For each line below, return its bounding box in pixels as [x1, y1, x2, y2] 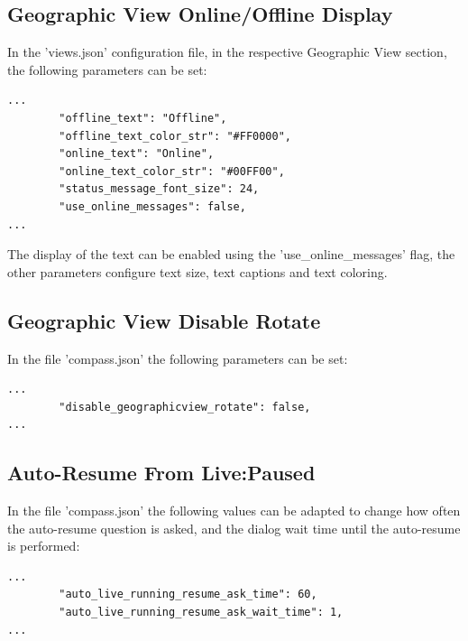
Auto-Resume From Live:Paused [7, 459, 316, 487]
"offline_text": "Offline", [59, 111, 227, 125]
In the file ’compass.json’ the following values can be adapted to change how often [7, 501, 461, 520]
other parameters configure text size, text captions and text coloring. [7, 262, 388, 281]
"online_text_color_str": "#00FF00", [59, 164, 285, 178]
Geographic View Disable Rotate [7, 306, 321, 334]
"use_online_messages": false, [59, 200, 246, 213]
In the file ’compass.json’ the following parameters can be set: [7, 348, 348, 367]
